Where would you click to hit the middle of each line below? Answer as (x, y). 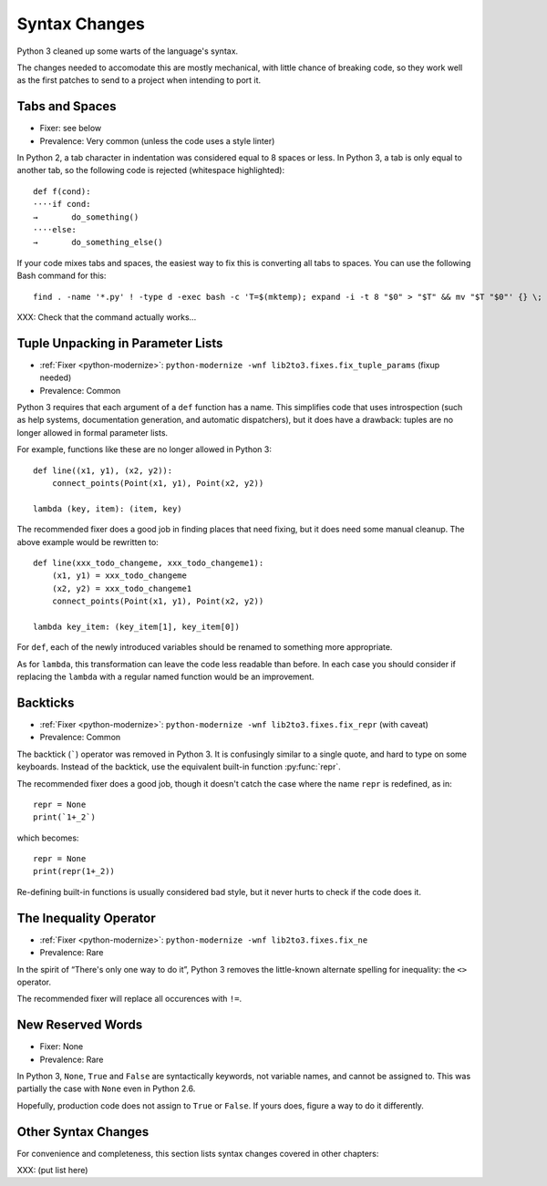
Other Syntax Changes (83, 1132)
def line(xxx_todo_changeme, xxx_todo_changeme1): (149, 562)
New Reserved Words (80, 1025)
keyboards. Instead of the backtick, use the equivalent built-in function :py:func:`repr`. (179, 767)
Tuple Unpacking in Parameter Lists (120, 343)
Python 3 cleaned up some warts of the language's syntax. (128, 51)
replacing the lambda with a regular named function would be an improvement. (165, 677)
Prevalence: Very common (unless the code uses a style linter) (157, 140)
